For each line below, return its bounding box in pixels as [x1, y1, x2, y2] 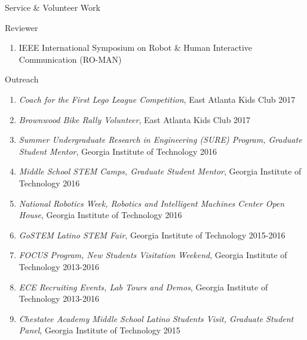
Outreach [5, 73, 39, 85]
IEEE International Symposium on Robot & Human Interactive [19, 41, 253, 54]
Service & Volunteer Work [5, 1, 100, 13]
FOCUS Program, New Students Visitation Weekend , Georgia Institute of [19, 249, 287, 261]
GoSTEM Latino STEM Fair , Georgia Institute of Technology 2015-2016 [19, 228, 285, 241]
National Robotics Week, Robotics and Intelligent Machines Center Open [19, 197, 285, 209]
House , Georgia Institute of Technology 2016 [19, 209, 182, 221]
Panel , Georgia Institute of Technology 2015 [19, 324, 180, 336]
